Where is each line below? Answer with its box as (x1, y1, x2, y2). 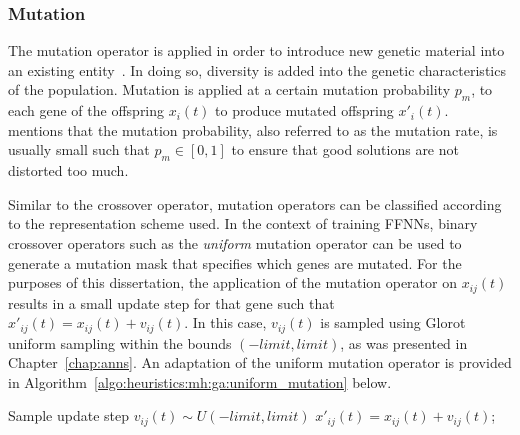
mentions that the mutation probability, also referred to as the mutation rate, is (8, 119, 498, 140)
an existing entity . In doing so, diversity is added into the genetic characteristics (8, 59, 506, 80)
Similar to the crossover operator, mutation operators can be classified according (8, 193, 502, 214)
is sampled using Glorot (320, 312, 466, 333)
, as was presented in (340, 332, 468, 353)
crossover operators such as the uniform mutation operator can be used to (8, 232, 462, 253)
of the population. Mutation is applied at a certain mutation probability (8, 79, 451, 100)
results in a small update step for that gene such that (8, 292, 335, 313)
